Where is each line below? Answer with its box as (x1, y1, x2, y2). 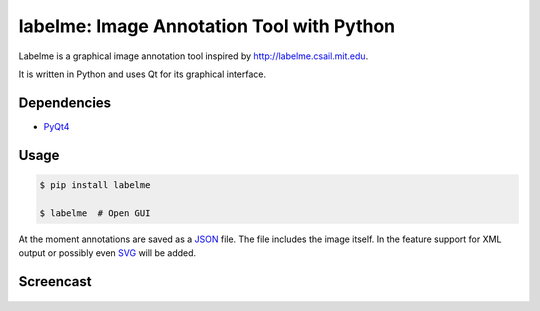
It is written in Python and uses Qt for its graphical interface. (18, 68, 267, 80)
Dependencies (18, 94, 112, 111)
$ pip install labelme (39, 179, 151, 190)
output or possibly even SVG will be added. (18, 247, 197, 259)
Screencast (18, 273, 92, 290)
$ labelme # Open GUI (39, 207, 151, 219)
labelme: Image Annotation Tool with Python (18, 15, 395, 37)
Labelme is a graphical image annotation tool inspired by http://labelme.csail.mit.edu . (18, 50, 369, 62)
